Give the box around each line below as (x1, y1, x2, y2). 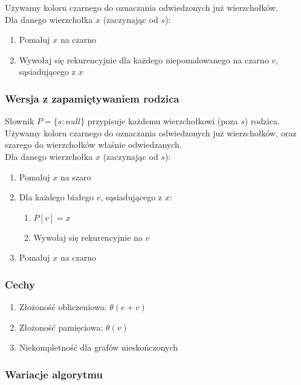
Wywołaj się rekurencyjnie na (33, 231, 143, 243)
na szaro (60, 170, 91, 183)
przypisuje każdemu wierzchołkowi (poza (87, 115, 238, 127)
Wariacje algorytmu (5, 366, 103, 381)
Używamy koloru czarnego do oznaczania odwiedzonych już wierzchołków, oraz (5, 126, 297, 139)
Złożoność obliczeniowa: (19, 301, 107, 313)
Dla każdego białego (19, 191, 94, 203)
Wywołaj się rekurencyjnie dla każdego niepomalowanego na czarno (19, 53, 269, 66)
